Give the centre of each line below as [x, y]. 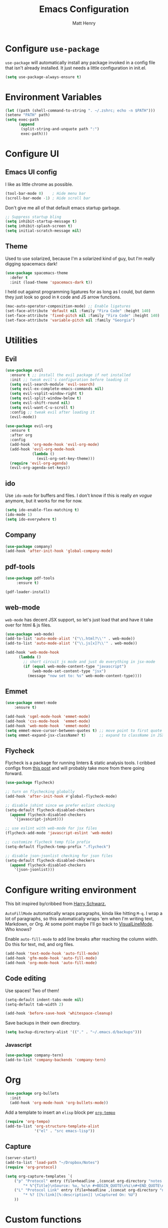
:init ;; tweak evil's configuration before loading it [69, 380]
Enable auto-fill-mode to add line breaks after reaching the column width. [82, 939]
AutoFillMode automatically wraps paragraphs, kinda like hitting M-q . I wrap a [84, 913]
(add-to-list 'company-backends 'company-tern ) [56, 1060]
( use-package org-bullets [32, 1094]
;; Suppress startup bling [33, 217]
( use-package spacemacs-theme [37, 273]
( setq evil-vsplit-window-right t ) [47, 394]
